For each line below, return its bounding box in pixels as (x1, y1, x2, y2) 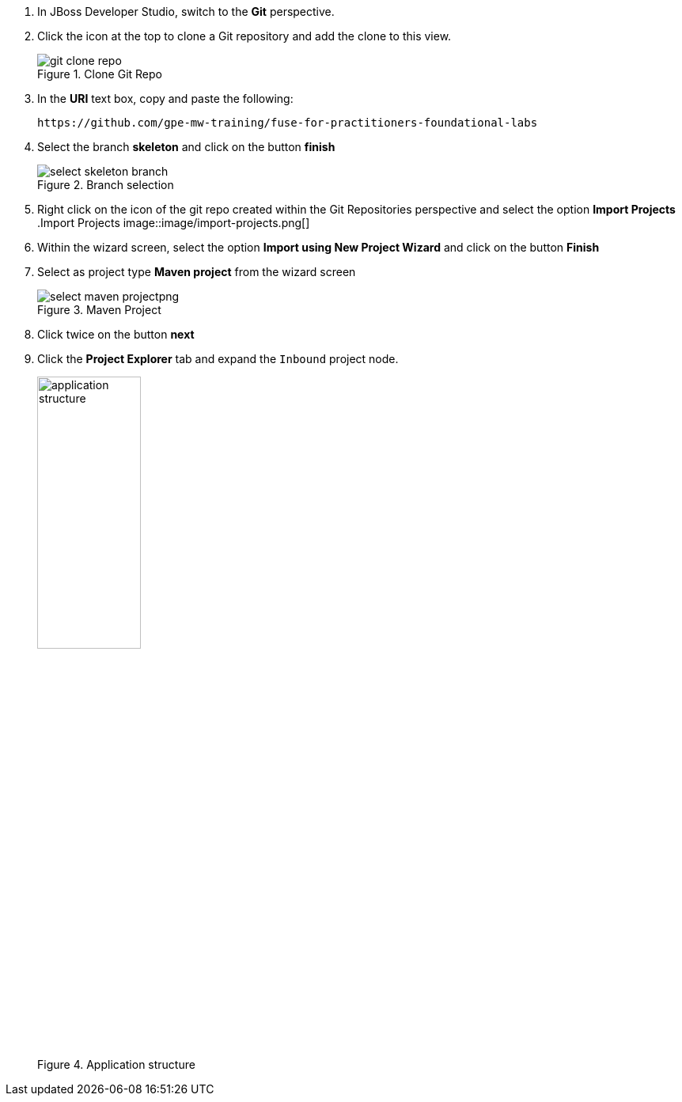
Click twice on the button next (37, 328, 195, 341)
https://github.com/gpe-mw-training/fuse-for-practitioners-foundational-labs (37, 116, 538, 129)
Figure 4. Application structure (37, 1057, 195, 1071)
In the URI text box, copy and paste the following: (37, 92, 294, 105)
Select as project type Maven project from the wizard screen (37, 265, 356, 278)
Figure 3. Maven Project (37, 303, 161, 316)
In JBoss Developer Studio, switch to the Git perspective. (37, 5, 335, 18)
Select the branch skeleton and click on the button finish (37, 140, 335, 153)
